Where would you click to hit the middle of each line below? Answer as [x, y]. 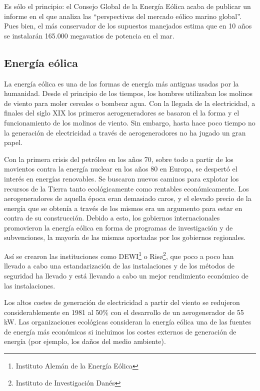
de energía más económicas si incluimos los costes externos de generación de [120, 331]
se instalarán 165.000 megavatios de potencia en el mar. [89, 35]
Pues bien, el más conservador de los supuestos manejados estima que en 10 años [128, 26]
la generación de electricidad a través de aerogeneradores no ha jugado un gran [125, 132]
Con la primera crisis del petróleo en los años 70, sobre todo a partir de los [119, 159]
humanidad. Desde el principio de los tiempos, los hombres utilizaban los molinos [128, 93]
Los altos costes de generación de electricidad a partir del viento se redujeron [122, 302]
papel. [13, 142]
